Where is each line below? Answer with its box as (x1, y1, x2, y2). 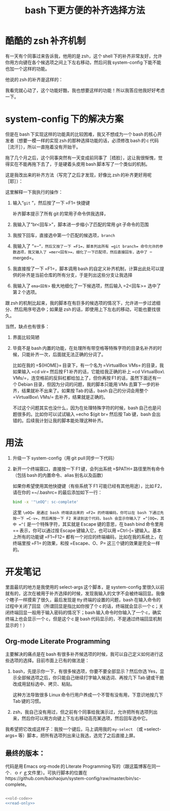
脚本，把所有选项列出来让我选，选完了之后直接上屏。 (27, 733, 138, 739)
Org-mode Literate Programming (5, 637, 110, 646)
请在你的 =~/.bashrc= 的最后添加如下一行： (12, 489, 103, 495)
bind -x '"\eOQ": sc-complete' (12, 499, 79, 504)
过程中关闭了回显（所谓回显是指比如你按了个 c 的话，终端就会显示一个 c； (5, 603, 159, 609)
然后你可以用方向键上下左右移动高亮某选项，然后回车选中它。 (21, 715, 150, 722)
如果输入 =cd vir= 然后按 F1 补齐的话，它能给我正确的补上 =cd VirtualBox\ (12, 368, 164, 374)
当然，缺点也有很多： (5, 323, 50, 329)
